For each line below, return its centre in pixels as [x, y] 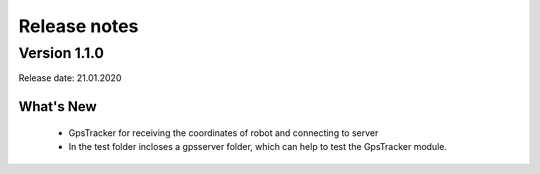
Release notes [78, 26]
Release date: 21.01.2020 [70, 78]
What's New [57, 106]
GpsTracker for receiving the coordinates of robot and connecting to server [223, 132]
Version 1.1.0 [61, 53]
